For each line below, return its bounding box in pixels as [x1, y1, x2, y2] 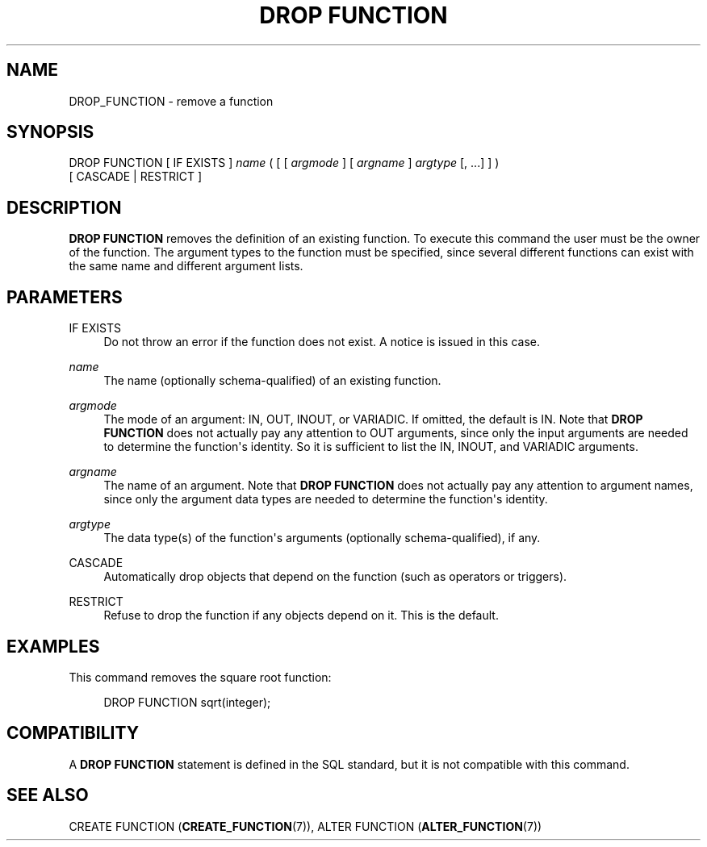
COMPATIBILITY [6, 723, 139, 744]
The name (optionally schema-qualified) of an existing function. [103, 373, 441, 388]
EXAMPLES [6, 636, 100, 657]
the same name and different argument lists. [69, 259, 303, 273]
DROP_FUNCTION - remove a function [69, 94, 274, 108]
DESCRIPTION [6, 197, 122, 218]
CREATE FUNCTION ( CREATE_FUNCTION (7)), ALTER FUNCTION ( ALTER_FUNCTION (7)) [69, 819, 542, 833]
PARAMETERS [6, 286, 123, 307]
